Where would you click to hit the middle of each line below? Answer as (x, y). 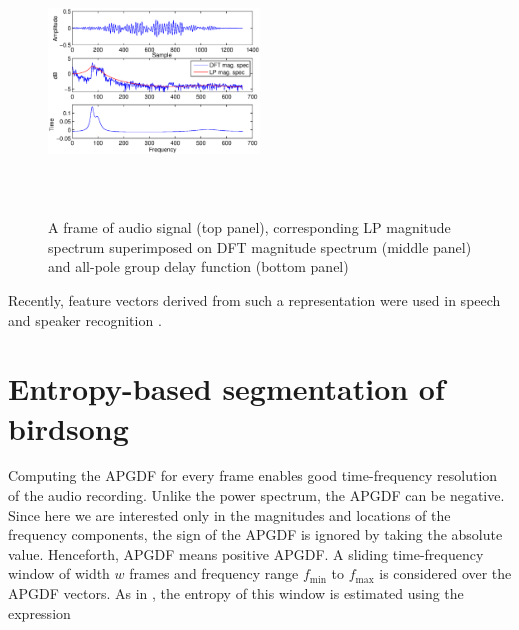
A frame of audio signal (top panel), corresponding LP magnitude (249, 227)
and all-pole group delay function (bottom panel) (198, 266)
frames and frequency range (214, 573)
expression (39, 612)
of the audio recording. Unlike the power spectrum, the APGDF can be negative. (256, 495)
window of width (59, 573)
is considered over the (445, 573)
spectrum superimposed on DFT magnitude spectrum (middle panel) (260, 246)
